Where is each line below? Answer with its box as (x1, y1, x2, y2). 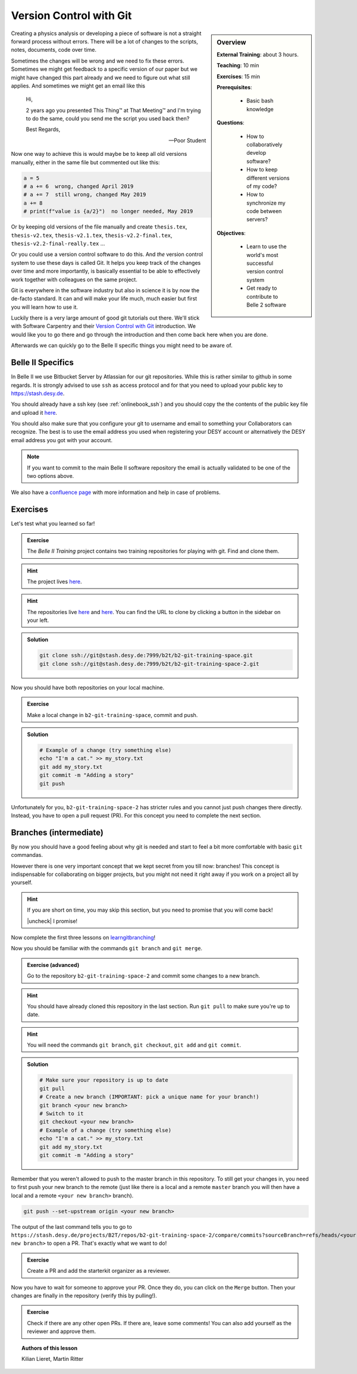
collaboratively (246, 140, 283, 148)
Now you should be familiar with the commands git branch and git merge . (11, 945, 202, 952)
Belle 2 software (246, 301, 287, 308)
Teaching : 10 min (217, 62, 259, 69)
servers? (246, 216, 268, 223)
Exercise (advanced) (27, 961, 80, 968)
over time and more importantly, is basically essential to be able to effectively (11, 268, 201, 275)
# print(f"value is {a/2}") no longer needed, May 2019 (23, 208, 193, 215)
